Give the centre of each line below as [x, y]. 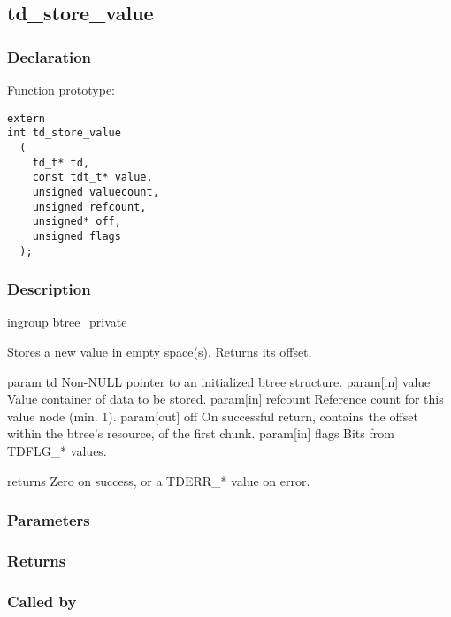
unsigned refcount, [89, 207]
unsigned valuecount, [96, 192]
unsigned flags [76, 236]
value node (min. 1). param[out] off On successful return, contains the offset [213, 416]
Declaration [50, 56]
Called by [42, 601]
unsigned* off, [76, 222]
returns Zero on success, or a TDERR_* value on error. [159, 480]
